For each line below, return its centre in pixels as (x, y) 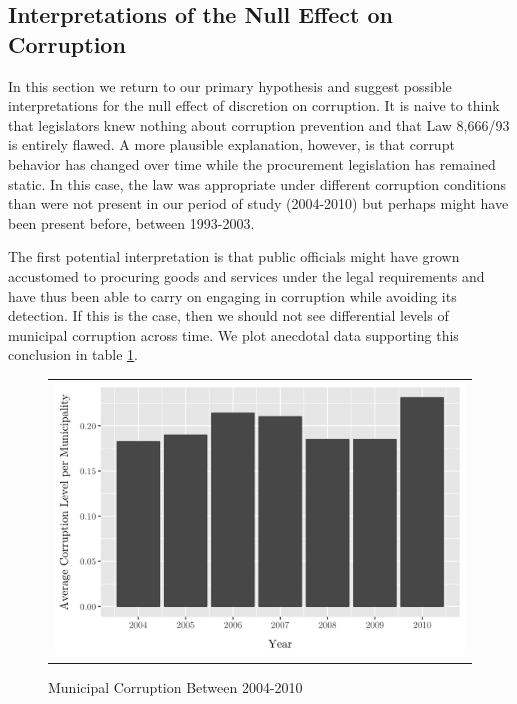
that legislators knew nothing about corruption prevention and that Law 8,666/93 (259, 124)
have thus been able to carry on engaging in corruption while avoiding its (232, 295)
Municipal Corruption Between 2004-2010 (175, 686)
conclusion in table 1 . (73, 354)
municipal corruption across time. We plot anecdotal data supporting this (233, 334)
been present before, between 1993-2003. (131, 222)
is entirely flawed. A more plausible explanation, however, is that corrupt (231, 144)
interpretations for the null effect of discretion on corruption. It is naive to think (254, 105)
